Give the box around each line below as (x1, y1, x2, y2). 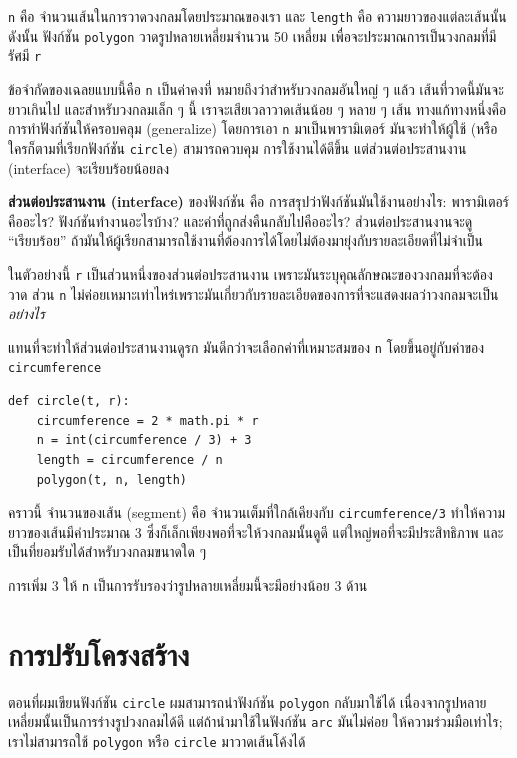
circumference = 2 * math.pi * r (36, 413, 259, 428)
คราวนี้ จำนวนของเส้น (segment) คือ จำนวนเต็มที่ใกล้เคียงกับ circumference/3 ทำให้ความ (8, 502, 505, 523)
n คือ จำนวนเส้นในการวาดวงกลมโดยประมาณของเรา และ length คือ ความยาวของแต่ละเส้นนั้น (8, 6, 507, 26)
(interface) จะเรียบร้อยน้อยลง (8, 157, 169, 178)
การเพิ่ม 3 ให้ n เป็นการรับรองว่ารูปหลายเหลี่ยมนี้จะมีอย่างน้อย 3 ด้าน (8, 574, 368, 595)
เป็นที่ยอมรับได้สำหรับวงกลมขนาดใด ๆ (8, 541, 206, 562)
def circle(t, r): (8, 394, 130, 409)
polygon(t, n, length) (36, 472, 187, 487)
